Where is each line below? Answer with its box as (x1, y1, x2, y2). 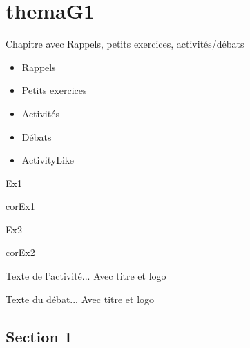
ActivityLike (21, 153, 75, 167)
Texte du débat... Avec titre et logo (6, 291, 155, 306)
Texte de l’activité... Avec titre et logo (6, 269, 166, 283)
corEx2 (6, 245, 35, 260)
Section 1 (6, 325, 73, 347)
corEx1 (6, 199, 35, 213)
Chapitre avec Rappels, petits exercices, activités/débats (6, 37, 244, 51)
